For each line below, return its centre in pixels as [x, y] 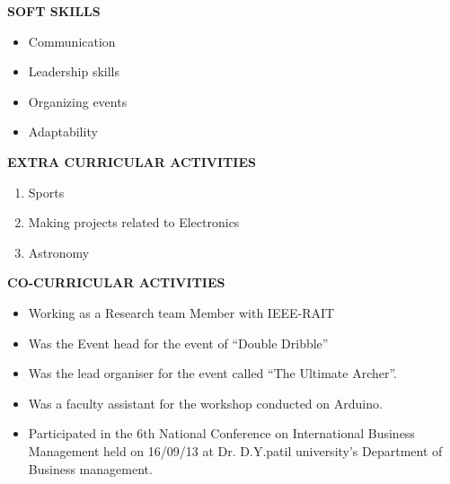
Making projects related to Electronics [134, 222]
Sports [46, 192]
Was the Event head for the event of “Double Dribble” [178, 343]
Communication [72, 41]
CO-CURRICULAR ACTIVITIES [116, 282]
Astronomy [59, 252]
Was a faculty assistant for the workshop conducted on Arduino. [205, 403]
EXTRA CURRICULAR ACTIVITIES [132, 161]
